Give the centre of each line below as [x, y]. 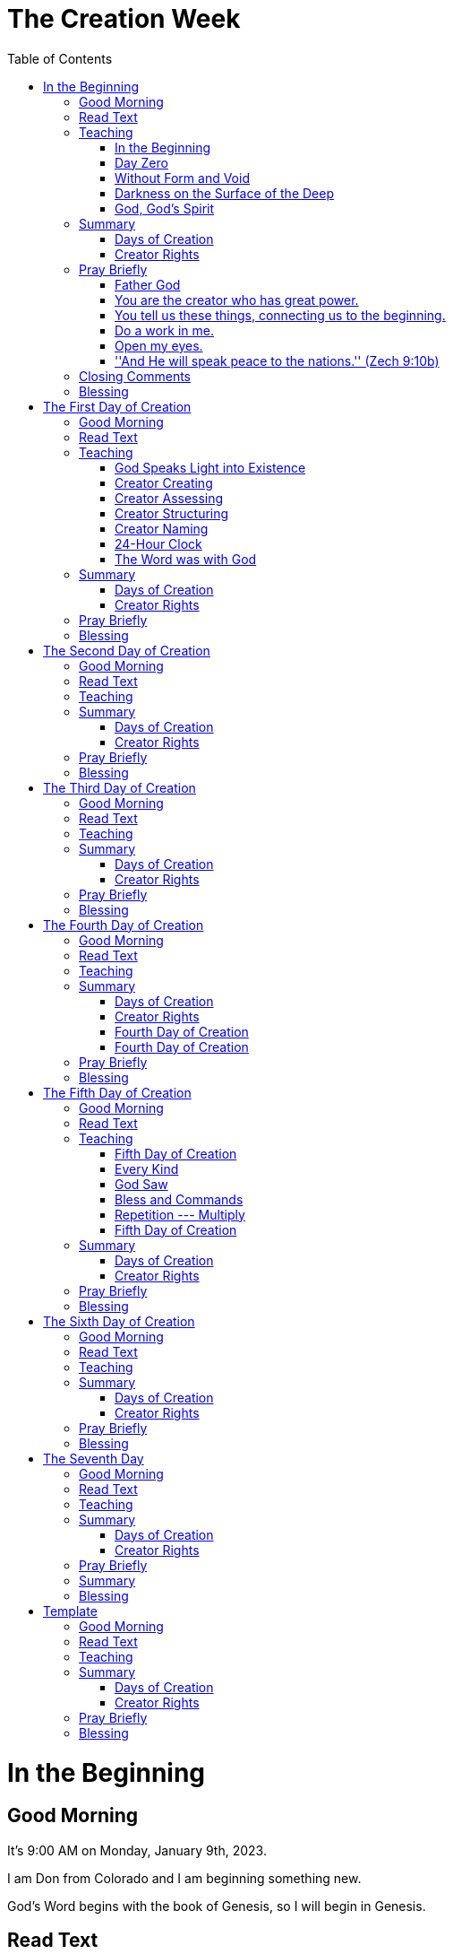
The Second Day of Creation [127, 650]
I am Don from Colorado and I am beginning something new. [184, 1878]
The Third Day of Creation [120, 787]
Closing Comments [135, 376]
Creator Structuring [172, 513]
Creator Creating [164, 482]
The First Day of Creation [117, 406]
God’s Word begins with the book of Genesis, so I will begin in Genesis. [217, 1906]
